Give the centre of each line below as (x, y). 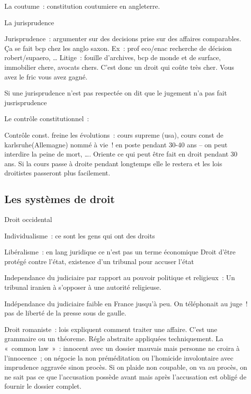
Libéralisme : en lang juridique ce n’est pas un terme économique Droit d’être (120, 252)
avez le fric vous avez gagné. (46, 76)
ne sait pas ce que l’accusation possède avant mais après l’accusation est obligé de (125, 376)
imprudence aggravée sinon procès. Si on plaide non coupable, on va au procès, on (126, 367)
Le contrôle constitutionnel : (47, 118)
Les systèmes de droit (60, 199)
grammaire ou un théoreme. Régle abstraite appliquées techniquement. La (114, 339)
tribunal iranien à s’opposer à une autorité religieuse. (83, 287)
